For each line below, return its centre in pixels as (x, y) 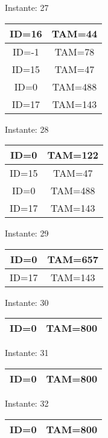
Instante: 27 (27, 7)
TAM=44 (75, 33)
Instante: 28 (27, 129)
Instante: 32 (27, 403)
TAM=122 (73, 155)
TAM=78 (75, 51)
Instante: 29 (27, 233)
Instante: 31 (27, 353)
